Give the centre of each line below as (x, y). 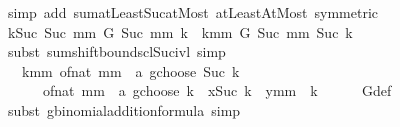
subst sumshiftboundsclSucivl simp (116, 51)
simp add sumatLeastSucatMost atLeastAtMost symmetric (193, 12)
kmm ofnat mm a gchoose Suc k (130, 70)
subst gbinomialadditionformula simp (124, 109)
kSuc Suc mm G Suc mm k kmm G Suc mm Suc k (180, 31)
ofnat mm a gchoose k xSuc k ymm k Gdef (217, 90)
